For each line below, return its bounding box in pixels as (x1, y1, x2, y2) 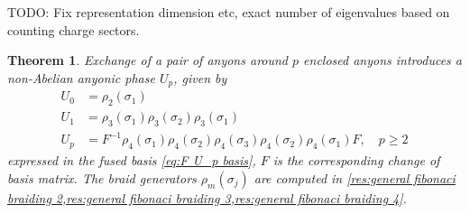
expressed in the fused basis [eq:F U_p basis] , (7, 151, 256, 170)
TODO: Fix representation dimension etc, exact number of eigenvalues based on (7, 3, 450, 21)
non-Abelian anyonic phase (7, 68, 155, 87)
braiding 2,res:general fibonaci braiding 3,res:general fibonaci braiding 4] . (7, 188, 407, 207)
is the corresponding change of (272, 151, 440, 170)
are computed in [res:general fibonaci (253, 168, 456, 187)
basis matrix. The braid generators (7, 168, 197, 187)
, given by (173, 68, 227, 87)
